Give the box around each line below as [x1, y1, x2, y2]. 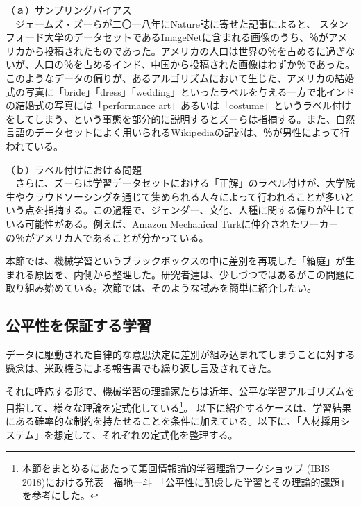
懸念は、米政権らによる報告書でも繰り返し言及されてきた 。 [6, 360, 277, 375]
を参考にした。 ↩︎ [22, 488, 99, 503]
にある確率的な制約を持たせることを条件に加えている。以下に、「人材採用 [6, 414, 340, 428]
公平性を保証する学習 [6, 314, 151, 336]
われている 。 [6, 138, 63, 153]
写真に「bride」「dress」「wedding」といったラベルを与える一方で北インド [24, 84, 355, 99]
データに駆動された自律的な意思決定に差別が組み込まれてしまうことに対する [6, 347, 355, 362]
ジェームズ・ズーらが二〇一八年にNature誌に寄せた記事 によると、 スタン [15, 16, 349, 31]
